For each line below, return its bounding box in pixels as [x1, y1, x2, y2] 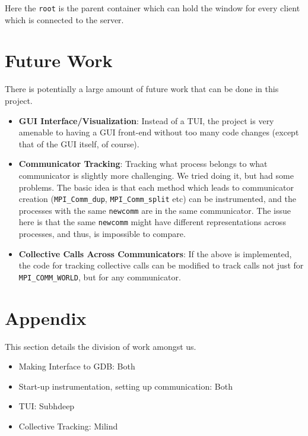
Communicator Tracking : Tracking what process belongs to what [18, 157, 268, 170]
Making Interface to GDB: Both [18, 360, 135, 372]
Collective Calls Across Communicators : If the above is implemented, [18, 247, 292, 260]
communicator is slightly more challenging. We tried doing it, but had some [18, 169, 294, 181]
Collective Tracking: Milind [18, 420, 118, 432]
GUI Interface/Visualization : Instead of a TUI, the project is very [18, 114, 274, 127]
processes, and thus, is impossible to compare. [18, 228, 186, 240]
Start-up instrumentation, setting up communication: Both [18, 380, 233, 392]
